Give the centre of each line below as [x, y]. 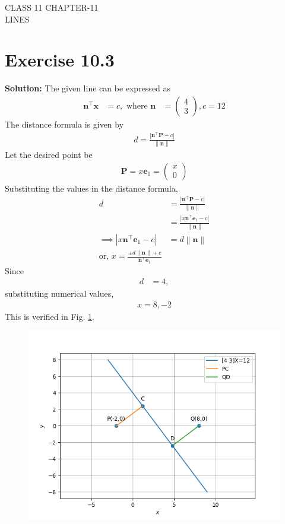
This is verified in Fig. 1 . [50, 316]
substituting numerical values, [59, 293]
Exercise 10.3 [60, 60]
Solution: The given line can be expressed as [88, 88]
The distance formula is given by [64, 124]
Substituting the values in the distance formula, [91, 188]
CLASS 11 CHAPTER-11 [52, 7]
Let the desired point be [49, 155]
